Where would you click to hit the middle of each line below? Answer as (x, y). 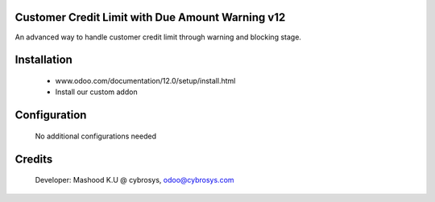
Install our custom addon (96, 92)
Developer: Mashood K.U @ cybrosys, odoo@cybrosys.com (135, 180)
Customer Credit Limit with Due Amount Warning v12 (150, 17)
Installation (43, 60)
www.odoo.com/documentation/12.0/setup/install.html (145, 80)
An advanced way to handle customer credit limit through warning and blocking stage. (158, 37)
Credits (34, 159)
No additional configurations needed (96, 136)
